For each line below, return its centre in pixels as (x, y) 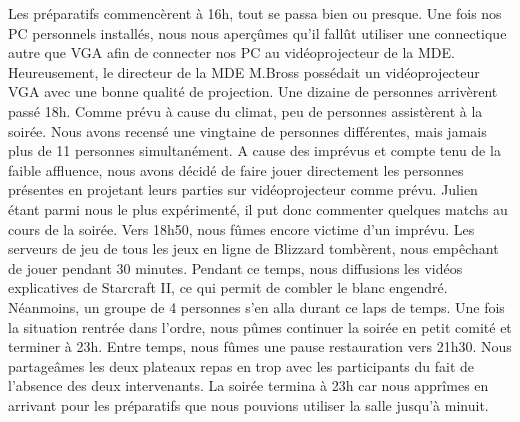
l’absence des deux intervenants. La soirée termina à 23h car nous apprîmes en (248, 385)
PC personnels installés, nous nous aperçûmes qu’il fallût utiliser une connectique (257, 32)
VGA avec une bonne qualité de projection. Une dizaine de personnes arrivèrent (253, 91)
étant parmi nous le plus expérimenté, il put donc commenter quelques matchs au (258, 208)
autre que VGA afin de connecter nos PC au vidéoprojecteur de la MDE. (231, 52)
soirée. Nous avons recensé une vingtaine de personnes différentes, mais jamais (247, 130)
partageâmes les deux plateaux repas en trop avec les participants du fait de (241, 365)
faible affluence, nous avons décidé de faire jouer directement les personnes (236, 169)
